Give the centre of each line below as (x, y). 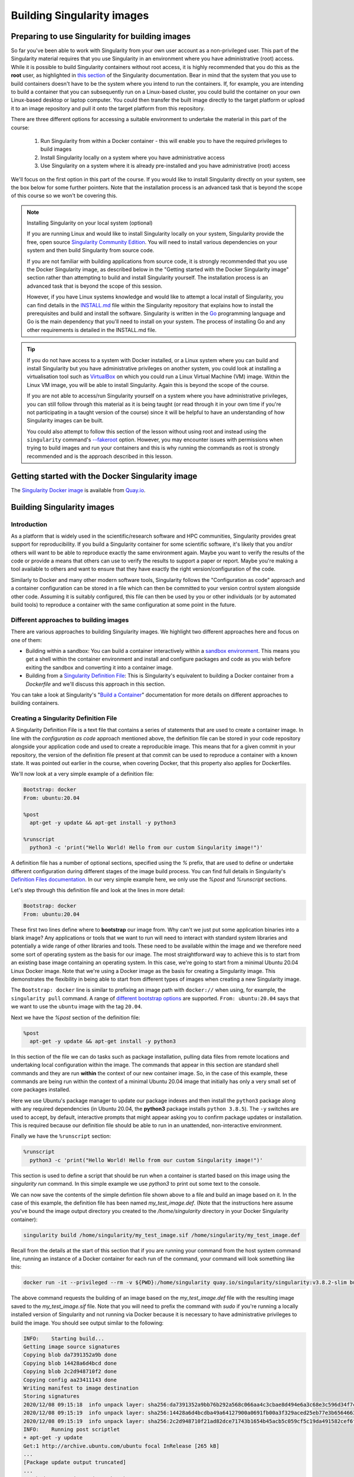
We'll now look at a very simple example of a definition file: (82, 774)
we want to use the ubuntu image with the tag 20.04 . (77, 1007)
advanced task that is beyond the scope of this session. (94, 286)
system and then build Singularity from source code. (91, 250)
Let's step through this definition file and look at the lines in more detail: (98, 890)
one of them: (27, 640)
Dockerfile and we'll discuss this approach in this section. (96, 684)
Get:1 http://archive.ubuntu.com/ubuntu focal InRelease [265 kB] (121, 1446)
